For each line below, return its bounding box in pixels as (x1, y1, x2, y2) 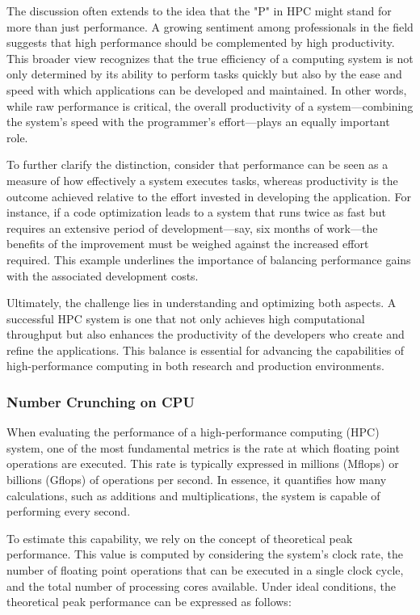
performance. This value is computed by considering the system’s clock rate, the (6, 545, 403, 562)
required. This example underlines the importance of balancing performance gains (6, 251, 411, 267)
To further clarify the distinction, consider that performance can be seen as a (6, 156, 388, 173)
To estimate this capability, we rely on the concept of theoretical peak (6, 529, 353, 546)
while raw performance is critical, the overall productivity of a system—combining (6, 97, 414, 114)
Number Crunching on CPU (6, 391, 195, 411)
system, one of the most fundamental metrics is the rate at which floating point (6, 439, 400, 456)
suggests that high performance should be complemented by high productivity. (6, 34, 395, 51)
